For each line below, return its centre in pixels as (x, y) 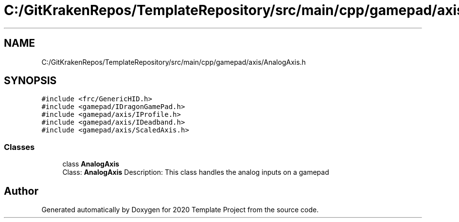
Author (21, 191)
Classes (19, 147)
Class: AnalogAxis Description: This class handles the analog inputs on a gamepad (196, 172)
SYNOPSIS (30, 81)
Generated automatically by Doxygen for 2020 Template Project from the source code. (180, 210)
